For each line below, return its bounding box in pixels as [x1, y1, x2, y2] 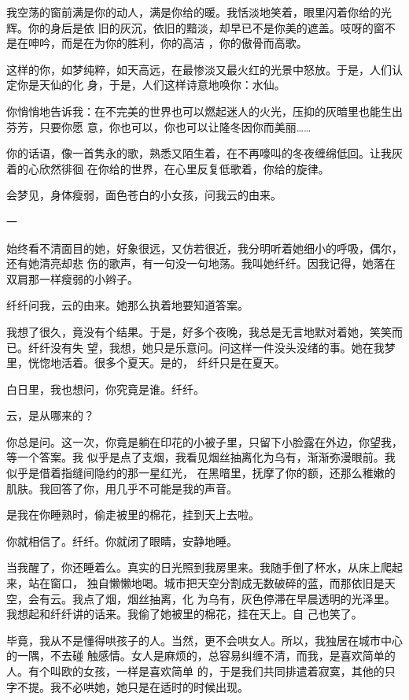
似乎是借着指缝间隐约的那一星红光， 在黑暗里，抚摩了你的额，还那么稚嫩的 [6, 465, 396, 481]
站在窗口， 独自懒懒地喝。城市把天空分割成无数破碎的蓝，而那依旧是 [28, 575, 385, 591]
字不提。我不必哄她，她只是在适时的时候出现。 [6, 678, 249, 694]
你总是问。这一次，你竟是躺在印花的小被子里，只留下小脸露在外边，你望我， [6, 433, 403, 450]
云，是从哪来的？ [6, 407, 94, 424]
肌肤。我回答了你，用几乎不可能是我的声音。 [6, 480, 238, 496]
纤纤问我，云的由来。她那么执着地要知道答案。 [6, 297, 249, 313]
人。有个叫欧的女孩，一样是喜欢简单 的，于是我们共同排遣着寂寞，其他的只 [6, 663, 396, 679]
